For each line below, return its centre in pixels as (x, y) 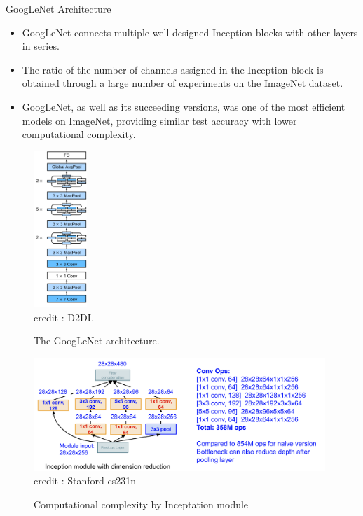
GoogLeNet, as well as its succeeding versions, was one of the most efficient (184, 106)
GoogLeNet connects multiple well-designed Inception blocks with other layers (190, 32)
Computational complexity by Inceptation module (141, 504)
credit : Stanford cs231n (85, 481)
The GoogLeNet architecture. (97, 341)
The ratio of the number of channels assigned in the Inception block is (173, 69)
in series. (41, 46)
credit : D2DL (64, 317)
